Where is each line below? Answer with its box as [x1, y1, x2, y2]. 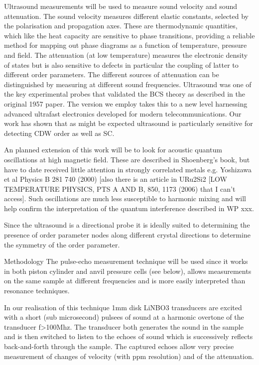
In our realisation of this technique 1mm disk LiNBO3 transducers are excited [4, 302, 242, 312]
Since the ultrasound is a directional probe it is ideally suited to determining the [4, 220, 250, 230]
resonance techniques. [4, 285, 70, 296]
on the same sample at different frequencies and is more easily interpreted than [4, 275, 246, 286]
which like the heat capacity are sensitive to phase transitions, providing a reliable [4, 30, 255, 40]
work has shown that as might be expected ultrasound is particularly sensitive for [4, 118, 253, 128]
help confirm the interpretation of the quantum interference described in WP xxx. [4, 203, 254, 213]
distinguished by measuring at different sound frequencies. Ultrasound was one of [4, 79, 252, 89]
